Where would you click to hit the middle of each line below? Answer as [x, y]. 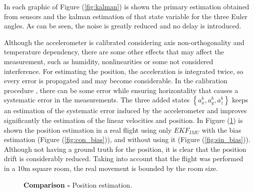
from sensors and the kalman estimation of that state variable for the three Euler [126, 16]
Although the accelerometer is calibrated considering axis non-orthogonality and [124, 42]
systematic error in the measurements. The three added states [97, 100]
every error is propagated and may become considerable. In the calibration [116, 81]
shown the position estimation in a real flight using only [88, 130]
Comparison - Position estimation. [78, 184]
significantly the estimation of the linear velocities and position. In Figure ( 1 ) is [123, 120]
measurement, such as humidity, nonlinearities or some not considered [109, 61]
